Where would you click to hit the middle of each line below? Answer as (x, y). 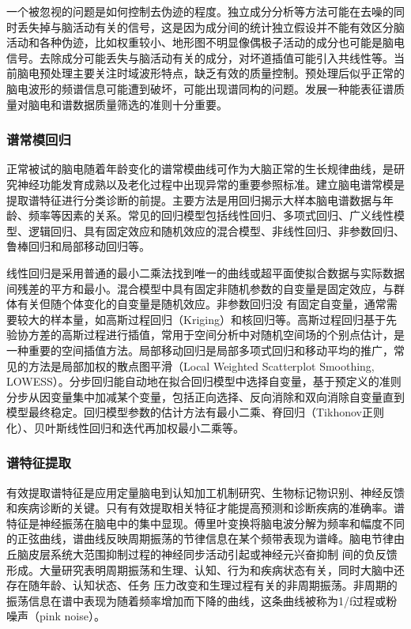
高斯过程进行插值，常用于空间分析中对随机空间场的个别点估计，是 (233, 335)
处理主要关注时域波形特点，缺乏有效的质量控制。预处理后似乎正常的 (227, 73)
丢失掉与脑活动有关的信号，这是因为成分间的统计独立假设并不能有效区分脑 (211, 26)
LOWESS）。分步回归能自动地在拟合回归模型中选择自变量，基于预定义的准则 (204, 381)
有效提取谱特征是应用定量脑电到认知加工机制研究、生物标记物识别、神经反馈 (205, 492)
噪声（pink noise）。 (56, 616)
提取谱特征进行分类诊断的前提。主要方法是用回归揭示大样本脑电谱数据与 (194, 200)
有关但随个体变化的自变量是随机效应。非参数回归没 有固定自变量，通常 (202, 304)
